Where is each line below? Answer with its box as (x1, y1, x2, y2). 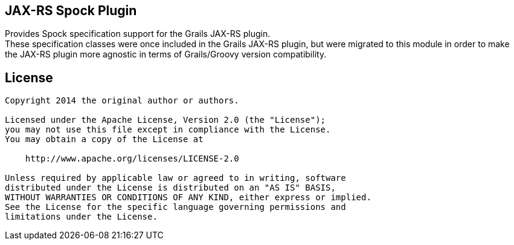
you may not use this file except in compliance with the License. (5, 125, 331, 135)
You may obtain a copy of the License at (5, 134, 204, 145)
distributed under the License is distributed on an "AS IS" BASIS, (5, 183, 336, 193)
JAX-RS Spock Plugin (5, 3, 137, 18)
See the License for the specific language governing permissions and (5, 202, 346, 212)
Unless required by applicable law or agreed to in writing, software (5, 173, 346, 183)
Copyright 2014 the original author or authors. (5, 96, 239, 106)
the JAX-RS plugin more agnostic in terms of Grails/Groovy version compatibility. (5, 49, 327, 60)
